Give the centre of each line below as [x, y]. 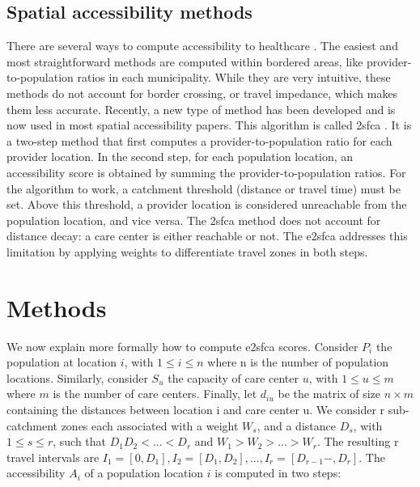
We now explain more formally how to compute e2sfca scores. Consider [182, 346]
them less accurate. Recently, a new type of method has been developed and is [201, 109]
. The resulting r [358, 441]
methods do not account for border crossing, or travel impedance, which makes [202, 93]
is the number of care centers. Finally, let [155, 394]
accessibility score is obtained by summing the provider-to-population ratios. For [206, 172]
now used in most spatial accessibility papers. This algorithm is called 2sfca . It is [209, 125]
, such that [80, 441]
